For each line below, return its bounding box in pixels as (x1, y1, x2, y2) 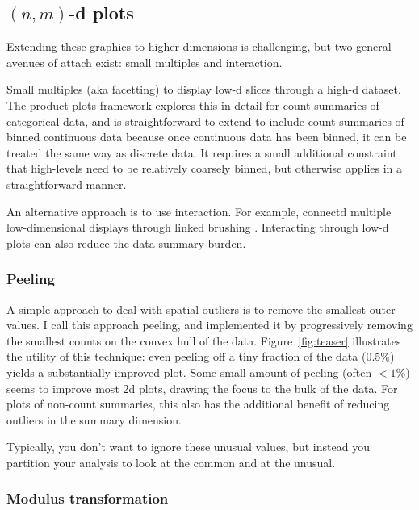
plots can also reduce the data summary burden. (6, 234, 246, 251)
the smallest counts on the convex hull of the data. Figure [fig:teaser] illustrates (6, 332, 401, 349)
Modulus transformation (6, 488, 169, 508)
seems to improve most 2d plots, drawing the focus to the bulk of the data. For (6, 379, 398, 396)
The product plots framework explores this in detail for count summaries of (6, 96, 379, 113)
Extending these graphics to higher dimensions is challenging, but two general (6, 38, 392, 55)
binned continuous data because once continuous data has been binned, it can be (6, 128, 407, 145)
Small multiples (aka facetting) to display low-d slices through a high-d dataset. (6, 81, 401, 98)
